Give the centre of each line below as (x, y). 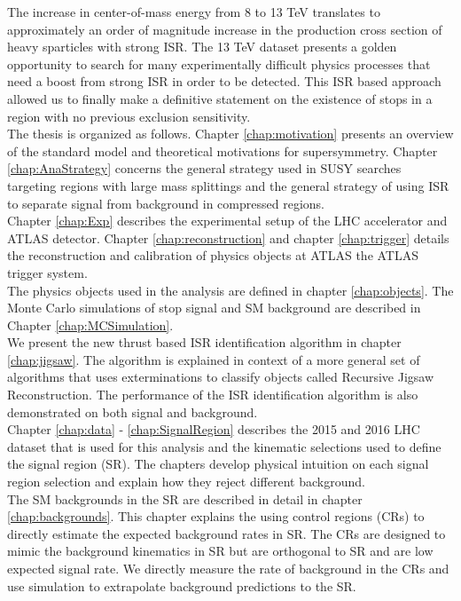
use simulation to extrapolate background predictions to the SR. (182, 585)
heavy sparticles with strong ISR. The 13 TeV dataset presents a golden (202, 47)
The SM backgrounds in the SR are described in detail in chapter (185, 498)
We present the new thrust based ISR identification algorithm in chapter (204, 342)
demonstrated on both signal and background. (133, 411)
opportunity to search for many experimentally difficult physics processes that (219, 63)
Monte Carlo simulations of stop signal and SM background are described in (214, 308)
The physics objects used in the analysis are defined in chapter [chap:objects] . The (230, 290)
